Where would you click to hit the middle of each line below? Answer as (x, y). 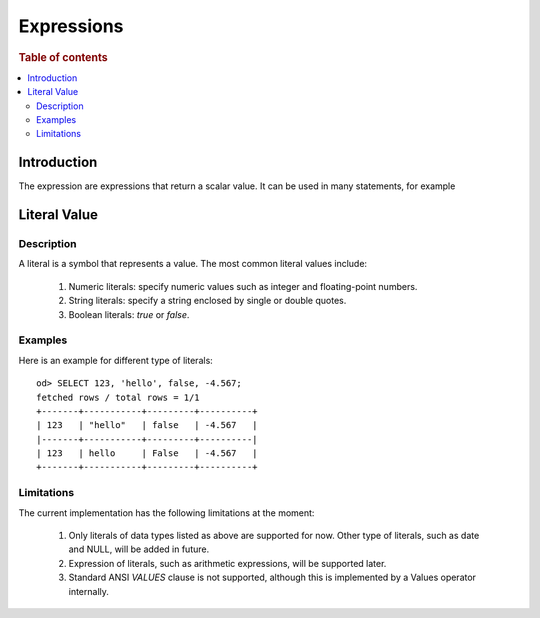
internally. (89, 591)
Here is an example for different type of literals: (116, 360)
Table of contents (63, 57)
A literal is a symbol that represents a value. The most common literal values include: (193, 264)
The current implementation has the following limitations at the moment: (166, 512)
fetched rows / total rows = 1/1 (118, 397)
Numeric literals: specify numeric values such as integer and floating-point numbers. (243, 286)
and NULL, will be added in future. (139, 549)
